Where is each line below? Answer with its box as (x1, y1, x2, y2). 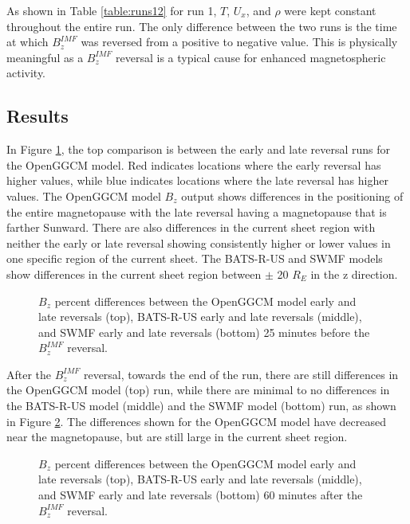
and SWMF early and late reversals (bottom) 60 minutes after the (38, 487, 363, 503)
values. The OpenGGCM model (6, 187, 161, 204)
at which (6, 33, 49, 50)
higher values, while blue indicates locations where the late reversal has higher (6, 172, 388, 189)
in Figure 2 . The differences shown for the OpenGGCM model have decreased (6, 413, 386, 429)
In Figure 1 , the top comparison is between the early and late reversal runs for (6, 141, 391, 158)
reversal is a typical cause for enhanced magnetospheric (116, 49, 386, 65)
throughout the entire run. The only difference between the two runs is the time (6, 18, 397, 34)
